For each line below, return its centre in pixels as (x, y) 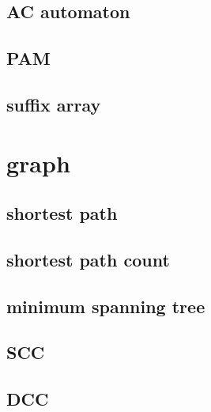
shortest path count (88, 259)
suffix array (54, 104)
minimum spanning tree (106, 306)
